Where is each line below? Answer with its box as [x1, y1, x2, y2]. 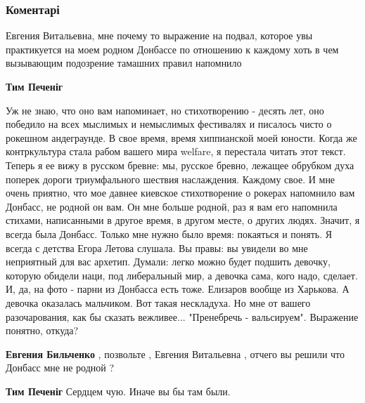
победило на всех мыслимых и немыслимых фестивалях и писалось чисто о [6, 117, 332, 131]
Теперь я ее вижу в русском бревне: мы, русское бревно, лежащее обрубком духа [6, 157, 354, 172]
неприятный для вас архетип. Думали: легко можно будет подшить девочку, [6, 254, 331, 269]
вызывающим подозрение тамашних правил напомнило [6, 55, 242, 70]
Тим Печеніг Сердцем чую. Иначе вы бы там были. [6, 383, 231, 398]
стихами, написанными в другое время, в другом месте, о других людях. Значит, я [6, 213, 360, 227]
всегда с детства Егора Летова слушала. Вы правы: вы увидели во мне [6, 240, 308, 255]
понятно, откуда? [6, 323, 79, 338]
